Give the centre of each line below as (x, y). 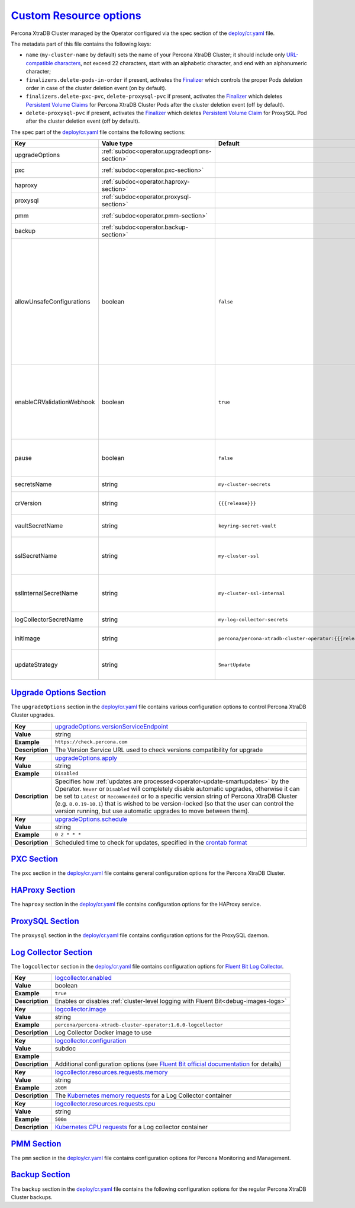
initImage (28, 638)
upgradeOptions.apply (86, 758)
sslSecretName (36, 556)
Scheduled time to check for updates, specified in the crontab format (151, 842)
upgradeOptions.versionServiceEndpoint (112, 726)
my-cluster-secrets (244, 484)
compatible (39, 63)
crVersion (28, 503)
